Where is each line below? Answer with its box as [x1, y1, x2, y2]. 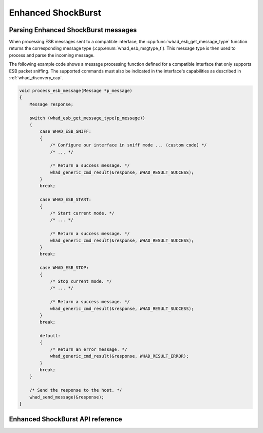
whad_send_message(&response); [29, 394, 104, 400]
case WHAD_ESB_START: [39, 197, 92, 202]
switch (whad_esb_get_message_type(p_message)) [29, 115, 146, 121]
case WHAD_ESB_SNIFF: [39, 129, 92, 134]
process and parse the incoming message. [9, 52, 95, 58]
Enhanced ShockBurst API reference [9, 415, 123, 423]
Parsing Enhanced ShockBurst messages [9, 26, 137, 34]
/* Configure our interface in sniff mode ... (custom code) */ [50, 143, 207, 148]
